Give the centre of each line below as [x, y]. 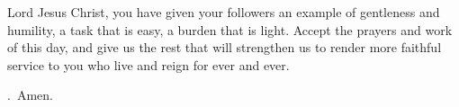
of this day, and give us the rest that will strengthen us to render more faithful [225, 47]
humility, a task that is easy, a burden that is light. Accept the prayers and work [230, 29]
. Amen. [30, 95]
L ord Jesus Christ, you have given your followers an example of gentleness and [224, 12]
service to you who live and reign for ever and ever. [148, 64]
